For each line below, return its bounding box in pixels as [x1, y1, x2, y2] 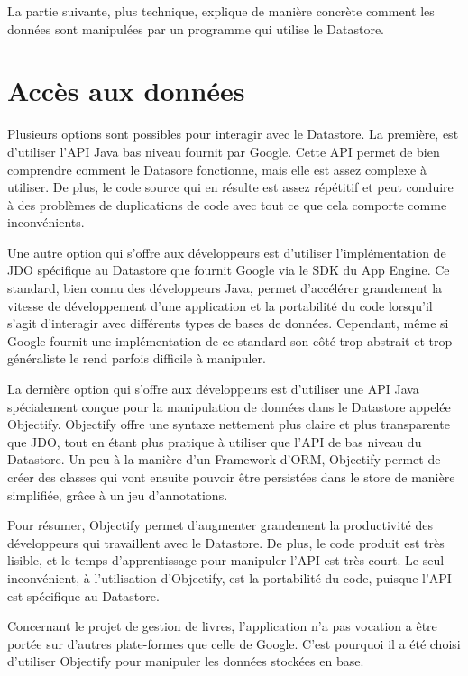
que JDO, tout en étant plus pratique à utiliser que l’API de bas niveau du [7, 432, 422, 451]
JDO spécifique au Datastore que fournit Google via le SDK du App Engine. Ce [7, 260, 450, 279]
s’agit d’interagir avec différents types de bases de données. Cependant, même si [7, 314, 449, 333]
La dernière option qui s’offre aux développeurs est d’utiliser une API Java [7, 379, 419, 398]
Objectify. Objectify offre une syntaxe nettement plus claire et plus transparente [7, 415, 450, 434]
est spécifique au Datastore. [7, 586, 160, 605]
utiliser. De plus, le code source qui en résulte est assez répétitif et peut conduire [7, 178, 454, 196]
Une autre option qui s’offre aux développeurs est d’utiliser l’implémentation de [7, 242, 446, 261]
